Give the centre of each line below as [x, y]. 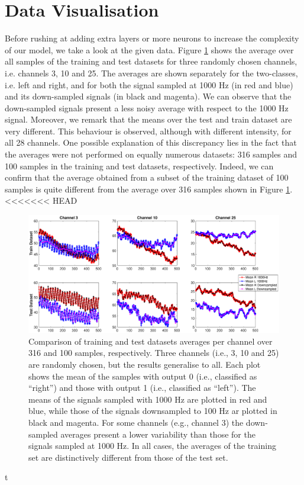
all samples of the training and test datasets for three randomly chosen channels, [151, 61]
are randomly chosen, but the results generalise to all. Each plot [145, 364]
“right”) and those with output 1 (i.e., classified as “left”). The [142, 388]
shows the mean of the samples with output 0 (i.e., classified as [143, 376]
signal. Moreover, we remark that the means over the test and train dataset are [148, 119]
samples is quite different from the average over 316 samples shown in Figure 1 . [149, 189]
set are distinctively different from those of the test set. [128, 457]
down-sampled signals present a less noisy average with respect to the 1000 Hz [147, 107]
